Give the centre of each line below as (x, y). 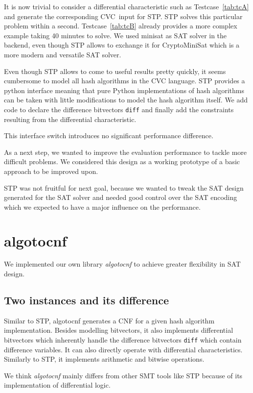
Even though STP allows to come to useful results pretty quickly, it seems (115, 71)
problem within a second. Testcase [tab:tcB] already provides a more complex (121, 26)
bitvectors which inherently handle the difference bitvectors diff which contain (123, 340)
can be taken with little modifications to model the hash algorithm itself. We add (126, 100)
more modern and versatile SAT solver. (63, 54)
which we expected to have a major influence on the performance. (102, 207)
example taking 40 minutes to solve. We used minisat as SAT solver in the (115, 35)
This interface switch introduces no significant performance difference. (109, 135)
